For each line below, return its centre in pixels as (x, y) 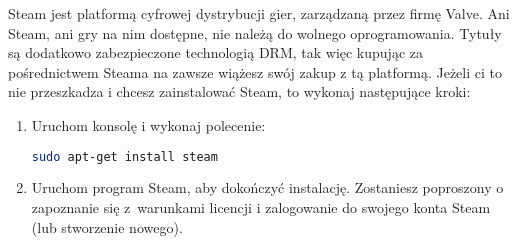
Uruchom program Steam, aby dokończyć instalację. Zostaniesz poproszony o (267, 187)
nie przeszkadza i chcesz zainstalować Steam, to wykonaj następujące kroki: (239, 91)
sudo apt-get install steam (124, 156)
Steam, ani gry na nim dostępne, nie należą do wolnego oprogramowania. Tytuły (255, 32)
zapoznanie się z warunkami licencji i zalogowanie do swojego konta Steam (261, 207)
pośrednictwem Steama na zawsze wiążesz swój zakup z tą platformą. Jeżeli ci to (255, 71)
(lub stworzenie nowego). (107, 226)
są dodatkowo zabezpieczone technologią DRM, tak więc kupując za (215, 52)
